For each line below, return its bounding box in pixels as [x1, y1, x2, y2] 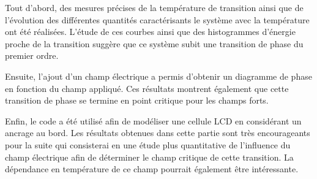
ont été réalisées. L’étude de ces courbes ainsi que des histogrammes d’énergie [5, 25, 296, 38]
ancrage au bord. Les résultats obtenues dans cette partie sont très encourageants [5, 126, 310, 139]
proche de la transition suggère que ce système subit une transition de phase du [5, 37, 304, 50]
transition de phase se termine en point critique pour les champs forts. [5, 94, 269, 107]
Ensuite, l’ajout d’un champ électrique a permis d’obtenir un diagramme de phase [5, 69, 312, 82]
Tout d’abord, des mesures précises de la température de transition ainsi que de [5, 1, 304, 13]
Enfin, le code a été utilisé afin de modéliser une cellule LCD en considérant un [5, 114, 302, 127]
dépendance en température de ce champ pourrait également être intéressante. [5, 162, 299, 175]
